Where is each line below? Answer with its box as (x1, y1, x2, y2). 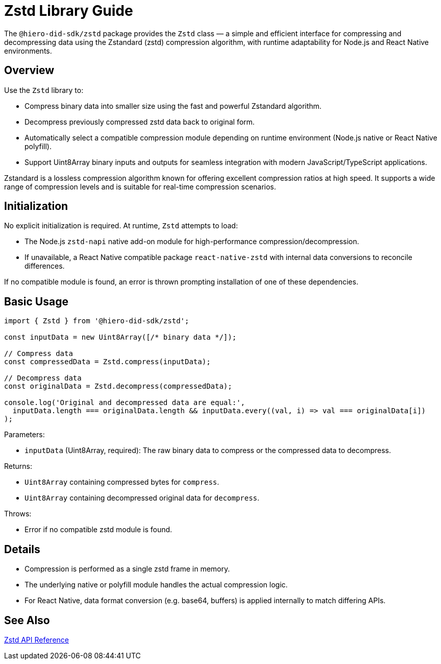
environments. (4, 46, 52, 55)
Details (4, 542, 40, 556)
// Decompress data (4, 374, 82, 383)
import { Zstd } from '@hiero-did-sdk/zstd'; (4, 317, 189, 325)
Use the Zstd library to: (4, 85, 84, 94)
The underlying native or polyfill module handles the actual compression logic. (24, 580, 288, 589)
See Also (4, 613, 50, 627)
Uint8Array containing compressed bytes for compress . (24, 478, 219, 487)
